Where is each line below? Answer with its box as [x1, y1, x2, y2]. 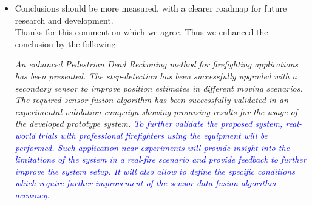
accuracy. [15, 188, 50, 201]
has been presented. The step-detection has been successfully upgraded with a [15, 69, 297, 82]
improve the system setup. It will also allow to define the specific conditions [15, 164, 295, 177]
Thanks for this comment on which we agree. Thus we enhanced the [15, 25, 268, 38]
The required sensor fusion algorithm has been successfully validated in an [15, 93, 289, 106]
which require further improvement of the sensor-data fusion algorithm [15, 176, 276, 189]
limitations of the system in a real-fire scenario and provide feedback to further [15, 153, 307, 166]
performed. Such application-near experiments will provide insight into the [15, 141, 290, 153]
